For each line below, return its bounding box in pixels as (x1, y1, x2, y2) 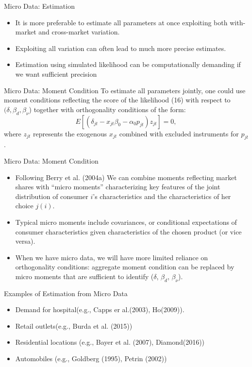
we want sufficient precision (15, 68, 97, 79)
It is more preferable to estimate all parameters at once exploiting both (15, 17, 228, 27)
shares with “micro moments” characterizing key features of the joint (15, 182, 220, 192)
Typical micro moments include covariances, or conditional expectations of (15, 217, 237, 227)
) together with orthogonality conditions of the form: (29, 104, 186, 114)
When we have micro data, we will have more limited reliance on (15, 252, 208, 262)
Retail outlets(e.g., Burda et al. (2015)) (15, 320, 133, 331)
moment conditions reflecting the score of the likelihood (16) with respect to (4, 95, 231, 105)
